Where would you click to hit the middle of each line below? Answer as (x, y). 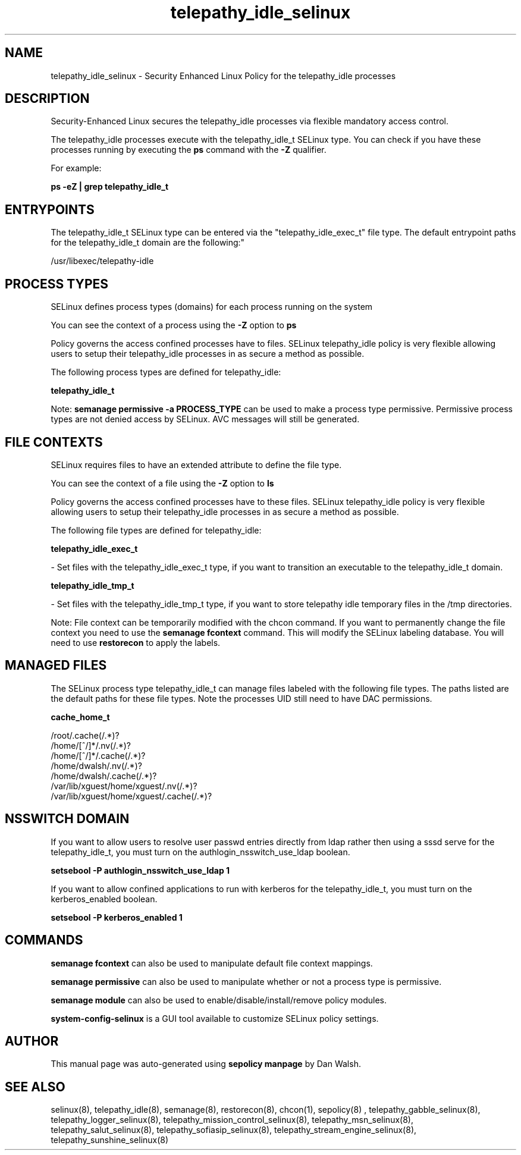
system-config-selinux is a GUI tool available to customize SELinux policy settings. (215, 1018)
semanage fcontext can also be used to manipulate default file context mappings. (212, 963)
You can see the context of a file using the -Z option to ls (162, 483)
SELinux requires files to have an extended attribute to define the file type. (196, 464)
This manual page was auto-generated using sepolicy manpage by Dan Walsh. (206, 1064)
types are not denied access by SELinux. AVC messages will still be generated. (205, 419)
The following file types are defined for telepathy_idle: (156, 530)
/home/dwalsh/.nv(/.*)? (96, 765)
